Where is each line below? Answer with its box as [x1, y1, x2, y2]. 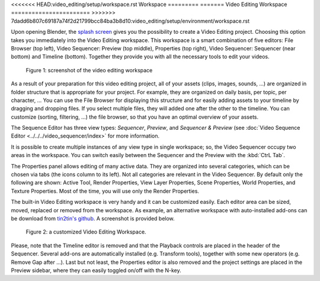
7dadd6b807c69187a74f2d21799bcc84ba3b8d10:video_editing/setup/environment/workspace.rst [11, 17, 250, 24]
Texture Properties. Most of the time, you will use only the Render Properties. [11, 187, 200, 194]
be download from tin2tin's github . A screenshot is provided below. [11, 215, 175, 222]
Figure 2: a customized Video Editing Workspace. [25, 228, 146, 235]
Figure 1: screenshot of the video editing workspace [25, 66, 153, 74]
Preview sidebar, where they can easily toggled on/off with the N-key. [11, 267, 181, 274]
